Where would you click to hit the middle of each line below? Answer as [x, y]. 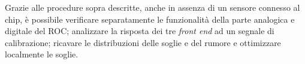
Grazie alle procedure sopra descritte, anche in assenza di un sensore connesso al [152, 7]
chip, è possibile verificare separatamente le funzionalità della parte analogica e [150, 19]
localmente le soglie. [42, 54]
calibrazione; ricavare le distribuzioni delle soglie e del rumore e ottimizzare [143, 42]
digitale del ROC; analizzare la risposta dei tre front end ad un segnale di [140, 31]
